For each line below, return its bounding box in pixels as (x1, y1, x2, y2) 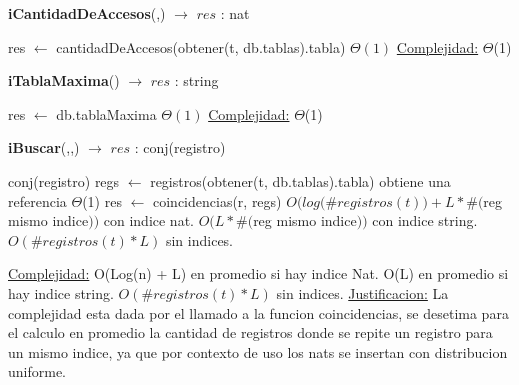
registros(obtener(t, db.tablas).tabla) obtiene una (150, 170, 451, 191)
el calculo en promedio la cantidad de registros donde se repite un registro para (8, 322, 493, 343)
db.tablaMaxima (56, 103, 157, 124)
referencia (8, 190, 67, 211)
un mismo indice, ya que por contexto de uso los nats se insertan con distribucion (8, 341, 508, 362)
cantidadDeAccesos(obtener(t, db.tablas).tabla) (56, 36, 346, 57)
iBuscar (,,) (8, 137, 80, 158)
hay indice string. (8, 282, 114, 303)
